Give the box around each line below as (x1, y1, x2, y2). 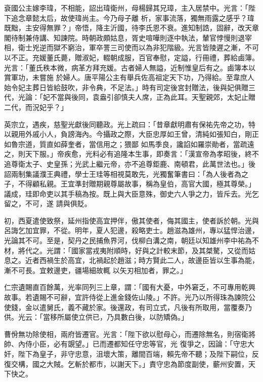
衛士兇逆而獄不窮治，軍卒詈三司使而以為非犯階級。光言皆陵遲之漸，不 (18, 42, 252, 53)
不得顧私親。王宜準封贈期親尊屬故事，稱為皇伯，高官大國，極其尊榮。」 (18, 178, 255, 189)
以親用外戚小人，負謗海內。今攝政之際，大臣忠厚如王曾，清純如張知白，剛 (4, 129, 252, 139)
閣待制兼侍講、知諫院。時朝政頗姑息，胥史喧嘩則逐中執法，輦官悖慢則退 (4, 32, 245, 43)
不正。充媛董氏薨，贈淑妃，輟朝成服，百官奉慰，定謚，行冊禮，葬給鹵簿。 (11, 52, 259, 62)
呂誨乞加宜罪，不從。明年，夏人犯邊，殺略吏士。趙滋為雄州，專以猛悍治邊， (4, 225, 259, 236)
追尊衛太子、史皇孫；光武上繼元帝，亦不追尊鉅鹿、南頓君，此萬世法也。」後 (4, 158, 255, 169)
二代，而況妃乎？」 (4, 101, 68, 112)
